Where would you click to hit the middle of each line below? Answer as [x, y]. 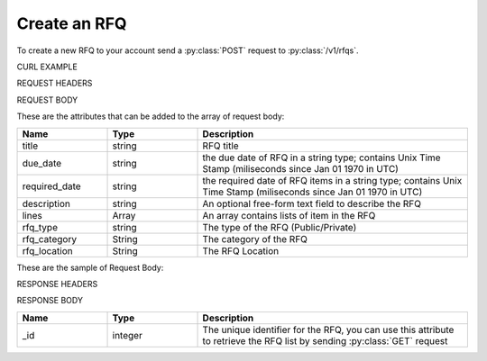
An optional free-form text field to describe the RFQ [312, 203]
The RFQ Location [241, 250]
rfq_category [49, 239]
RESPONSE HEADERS [57, 284]
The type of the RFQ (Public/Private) [280, 227]
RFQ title [221, 146]
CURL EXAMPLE [47, 67]
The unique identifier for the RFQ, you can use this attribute [328, 329]
